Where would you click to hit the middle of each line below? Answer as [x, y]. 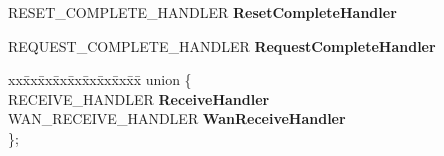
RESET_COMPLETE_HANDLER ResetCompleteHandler [202, 12]
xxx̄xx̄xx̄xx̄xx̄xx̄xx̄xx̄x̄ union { [100, 79]
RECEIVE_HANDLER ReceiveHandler [139, 98]
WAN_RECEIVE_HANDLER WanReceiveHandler [177, 118]
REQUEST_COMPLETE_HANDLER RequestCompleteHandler [222, 45]
